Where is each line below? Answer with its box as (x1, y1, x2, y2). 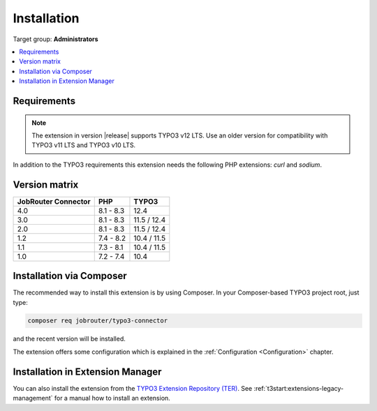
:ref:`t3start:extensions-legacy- (253, 384, 344, 392)
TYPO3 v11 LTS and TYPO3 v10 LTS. (31, 141, 136, 149)
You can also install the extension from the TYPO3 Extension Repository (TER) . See (13, 384, 253, 392)
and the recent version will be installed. (13, 335, 126, 343)
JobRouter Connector (17, 196, 91, 206)
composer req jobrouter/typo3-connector (27, 317, 168, 324)
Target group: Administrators (13, 35, 98, 43)
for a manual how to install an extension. (54, 394, 170, 403)
